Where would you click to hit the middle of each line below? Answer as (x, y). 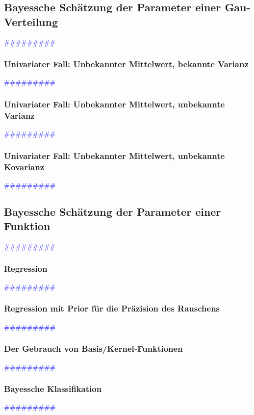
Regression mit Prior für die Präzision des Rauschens (112, 308)
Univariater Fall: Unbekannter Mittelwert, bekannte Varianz (126, 64)
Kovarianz (24, 167)
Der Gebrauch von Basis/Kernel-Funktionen (93, 349)
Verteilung (31, 21)
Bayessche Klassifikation (53, 389)
